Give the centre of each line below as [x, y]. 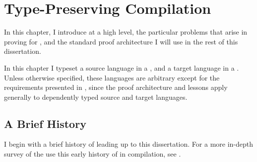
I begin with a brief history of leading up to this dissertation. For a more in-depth [129, 144]
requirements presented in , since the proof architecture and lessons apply [116, 87]
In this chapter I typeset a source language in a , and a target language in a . [122, 67]
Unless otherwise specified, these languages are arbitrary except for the [112, 77]
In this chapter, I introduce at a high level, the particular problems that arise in [126, 32]
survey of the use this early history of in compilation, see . [93, 154]
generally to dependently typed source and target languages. [96, 97]
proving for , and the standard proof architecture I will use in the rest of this [121, 41]
